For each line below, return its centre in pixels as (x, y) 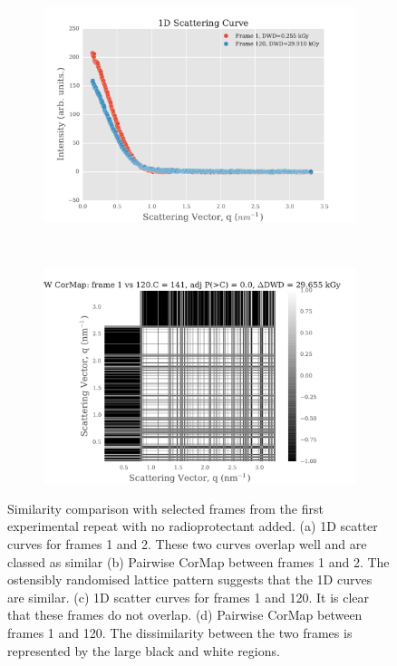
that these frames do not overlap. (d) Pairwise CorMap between (185, 615)
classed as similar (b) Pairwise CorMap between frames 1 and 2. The (198, 561)
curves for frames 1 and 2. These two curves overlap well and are (187, 543)
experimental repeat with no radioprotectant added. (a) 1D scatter (193, 526)
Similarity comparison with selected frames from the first (165, 508)
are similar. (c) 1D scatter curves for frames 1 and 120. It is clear (189, 597)
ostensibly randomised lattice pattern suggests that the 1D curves (190, 579)
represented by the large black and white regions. (144, 650)
